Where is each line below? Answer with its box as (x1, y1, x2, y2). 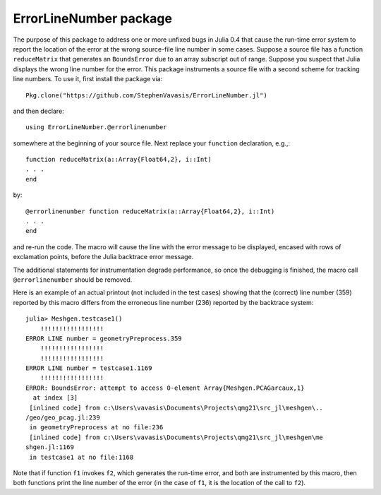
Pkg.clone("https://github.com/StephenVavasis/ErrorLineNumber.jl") (25, 91, 267, 99)
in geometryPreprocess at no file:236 (29, 424, 164, 431)
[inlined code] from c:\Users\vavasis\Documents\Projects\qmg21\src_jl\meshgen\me (29, 433, 324, 441)
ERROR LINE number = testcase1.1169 (25, 364, 152, 372)
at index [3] (32, 394, 78, 402)
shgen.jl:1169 (25, 443, 74, 451)
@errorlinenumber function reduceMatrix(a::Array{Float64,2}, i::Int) (25, 207, 275, 215)
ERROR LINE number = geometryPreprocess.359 (25, 334, 183, 342)
